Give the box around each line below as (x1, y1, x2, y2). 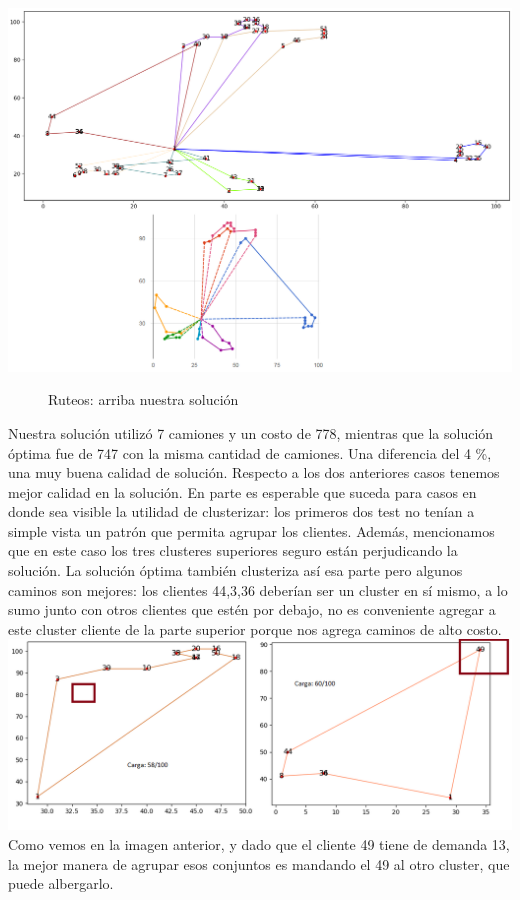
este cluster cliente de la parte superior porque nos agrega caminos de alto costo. (8, 618, 502, 639)
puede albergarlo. (8, 873, 114, 894)
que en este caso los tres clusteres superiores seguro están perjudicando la (8, 540, 458, 561)
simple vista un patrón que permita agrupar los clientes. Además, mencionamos (8, 520, 495, 541)
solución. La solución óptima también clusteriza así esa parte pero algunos (8, 560, 463, 581)
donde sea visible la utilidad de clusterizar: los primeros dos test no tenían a (8, 501, 475, 522)
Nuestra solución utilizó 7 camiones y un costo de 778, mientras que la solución (8, 422, 494, 443)
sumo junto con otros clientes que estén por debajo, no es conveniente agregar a (8, 599, 496, 620)
